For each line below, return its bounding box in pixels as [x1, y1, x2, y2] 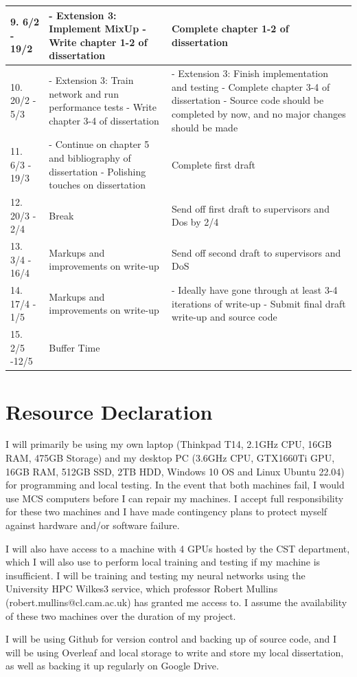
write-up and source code [171, 310, 277, 324]
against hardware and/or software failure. [5, 518, 180, 533]
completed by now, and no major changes [171, 106, 346, 120]
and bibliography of [49, 150, 131, 164]
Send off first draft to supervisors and [171, 201, 330, 215]
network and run [49, 86, 119, 100]
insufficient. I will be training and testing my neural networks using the [5, 568, 306, 582]
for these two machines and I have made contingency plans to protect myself [5, 504, 327, 519]
